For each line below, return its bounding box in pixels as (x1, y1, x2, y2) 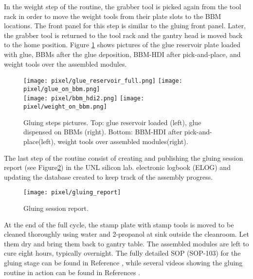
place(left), (23, 136, 55, 146)
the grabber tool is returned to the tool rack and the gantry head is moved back (4, 30, 243, 40)
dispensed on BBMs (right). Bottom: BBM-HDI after (23, 127, 182, 137)
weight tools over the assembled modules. (4, 58, 127, 69)
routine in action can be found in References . (4, 267, 140, 277)
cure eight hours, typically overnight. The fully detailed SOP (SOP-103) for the (4, 248, 241, 258)
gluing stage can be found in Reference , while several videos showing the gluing (4, 257, 243, 267)
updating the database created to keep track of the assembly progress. (4, 171, 213, 182)
